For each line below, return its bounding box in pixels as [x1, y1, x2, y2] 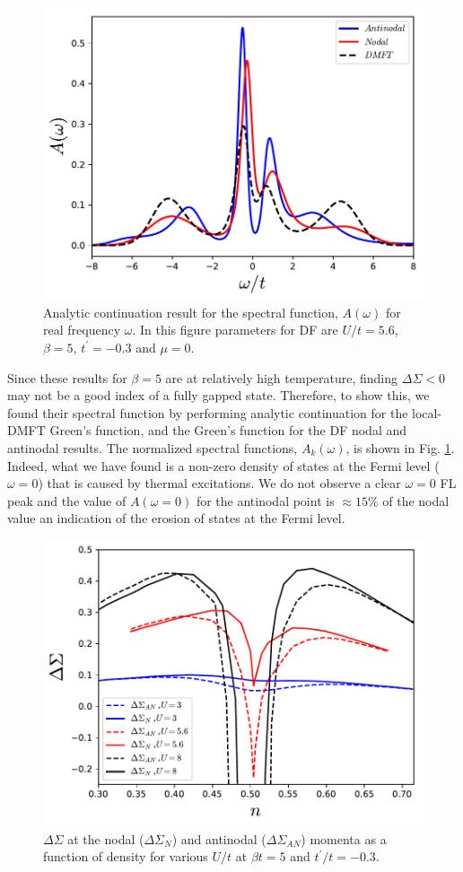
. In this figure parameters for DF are [132, 320, 338, 339]
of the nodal [382, 491, 450, 510]
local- [412, 403, 442, 422]
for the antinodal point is [196, 491, 335, 510]
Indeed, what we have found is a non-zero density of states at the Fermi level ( [7, 456, 440, 475]
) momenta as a [301, 829, 387, 848]
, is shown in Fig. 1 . [345, 438, 455, 457]
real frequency [43, 320, 121, 339]
